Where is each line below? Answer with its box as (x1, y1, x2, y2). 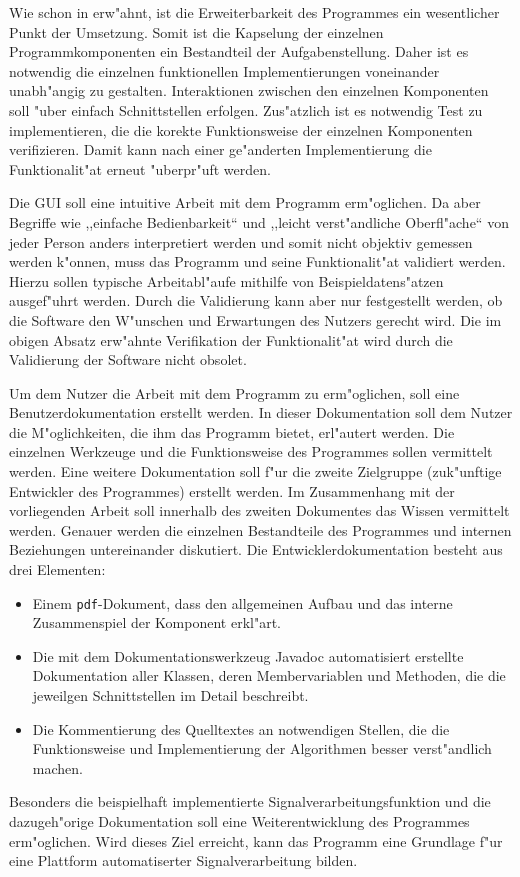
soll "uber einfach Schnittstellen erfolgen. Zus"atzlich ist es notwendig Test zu (9, 99, 483, 120)
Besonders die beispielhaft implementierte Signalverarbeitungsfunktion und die (9, 791, 491, 812)
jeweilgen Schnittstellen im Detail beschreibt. (32, 685, 309, 706)
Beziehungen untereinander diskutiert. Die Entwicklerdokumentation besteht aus (9, 539, 503, 560)
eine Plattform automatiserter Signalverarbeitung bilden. (9, 850, 358, 871)
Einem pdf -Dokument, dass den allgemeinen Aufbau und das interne (32, 592, 453, 613)
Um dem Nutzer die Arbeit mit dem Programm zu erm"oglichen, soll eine (9, 382, 460, 403)
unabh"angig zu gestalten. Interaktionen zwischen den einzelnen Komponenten (9, 80, 489, 101)
